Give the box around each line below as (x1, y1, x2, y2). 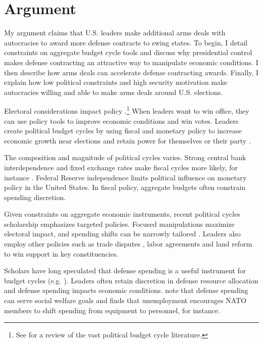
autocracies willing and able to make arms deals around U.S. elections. (4, 86, 223, 97)
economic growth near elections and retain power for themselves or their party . (4, 135, 251, 145)
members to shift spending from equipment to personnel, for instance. (4, 305, 221, 315)
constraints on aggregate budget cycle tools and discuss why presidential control (4, 47, 252, 58)
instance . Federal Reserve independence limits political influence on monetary (4, 172, 247, 182)
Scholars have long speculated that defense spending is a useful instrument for (4, 265, 246, 276)
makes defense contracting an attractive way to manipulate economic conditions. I (4, 57, 258, 67)
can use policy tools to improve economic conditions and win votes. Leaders (4, 115, 239, 126)
